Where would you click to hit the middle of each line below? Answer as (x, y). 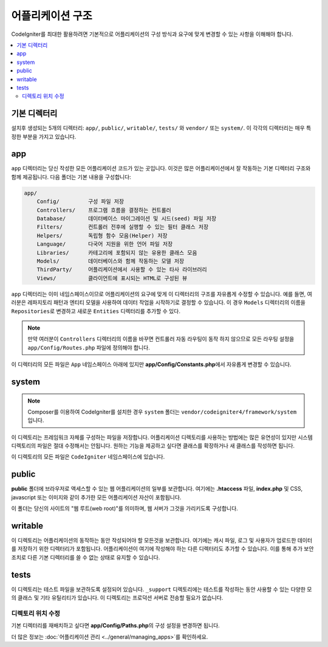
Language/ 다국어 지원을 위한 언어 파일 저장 (105, 244)
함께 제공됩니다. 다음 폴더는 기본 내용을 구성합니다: (71, 177)
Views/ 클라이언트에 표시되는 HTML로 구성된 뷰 (112, 278)
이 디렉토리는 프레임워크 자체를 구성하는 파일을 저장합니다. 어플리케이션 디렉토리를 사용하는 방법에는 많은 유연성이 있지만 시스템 (162, 437)
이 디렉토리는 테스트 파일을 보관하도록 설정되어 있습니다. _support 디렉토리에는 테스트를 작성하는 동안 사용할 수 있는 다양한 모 (162, 589)
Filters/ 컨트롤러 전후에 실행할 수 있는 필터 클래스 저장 (123, 227)
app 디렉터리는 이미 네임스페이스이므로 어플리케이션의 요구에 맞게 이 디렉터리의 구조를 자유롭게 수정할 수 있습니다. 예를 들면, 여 (162, 294)
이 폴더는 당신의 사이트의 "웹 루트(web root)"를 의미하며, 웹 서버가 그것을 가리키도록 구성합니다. (125, 508)
